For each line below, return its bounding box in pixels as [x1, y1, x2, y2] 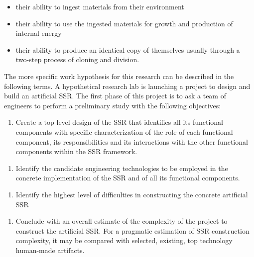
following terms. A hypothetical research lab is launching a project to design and [4, 81, 251, 91]
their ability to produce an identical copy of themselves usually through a [15, 44, 240, 55]
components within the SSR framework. [15, 146, 137, 157]
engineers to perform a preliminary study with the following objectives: [4, 100, 221, 110]
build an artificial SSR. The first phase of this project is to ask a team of [4, 90, 226, 101]
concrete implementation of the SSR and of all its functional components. [15, 172, 240, 183]
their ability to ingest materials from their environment [15, 1, 184, 11]
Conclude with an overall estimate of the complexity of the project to [15, 216, 228, 226]
